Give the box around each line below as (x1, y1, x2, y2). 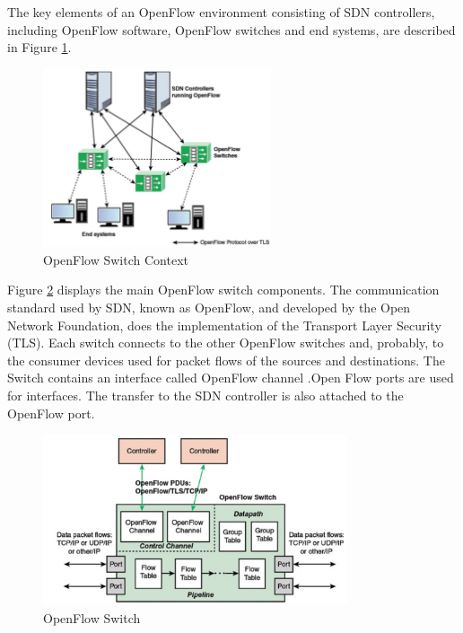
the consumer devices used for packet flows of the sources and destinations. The (7, 350, 445, 369)
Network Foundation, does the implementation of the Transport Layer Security (7, 315, 441, 334)
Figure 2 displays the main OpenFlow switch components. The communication (7, 280, 440, 299)
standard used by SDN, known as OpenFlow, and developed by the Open (7, 298, 411, 317)
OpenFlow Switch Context (43, 250, 188, 268)
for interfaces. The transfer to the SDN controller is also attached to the (7, 386, 404, 405)
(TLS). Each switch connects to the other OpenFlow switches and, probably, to (7, 333, 444, 352)
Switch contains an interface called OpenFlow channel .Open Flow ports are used (7, 368, 454, 387)
